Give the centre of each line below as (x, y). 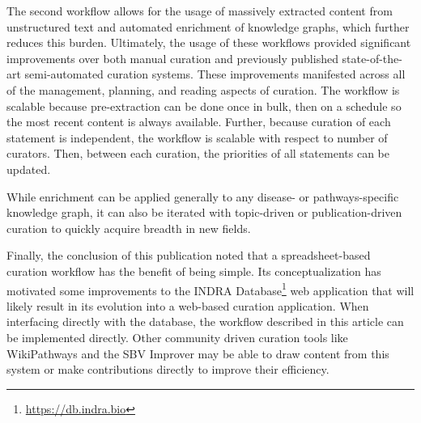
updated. (29, 169)
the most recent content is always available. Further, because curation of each (199, 122)
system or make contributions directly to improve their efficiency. (168, 369)
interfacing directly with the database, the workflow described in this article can (205, 321)
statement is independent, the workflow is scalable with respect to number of (197, 137)
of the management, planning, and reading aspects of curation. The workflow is (203, 89)
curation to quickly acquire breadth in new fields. (129, 228)
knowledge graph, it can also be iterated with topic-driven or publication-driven (204, 212)
